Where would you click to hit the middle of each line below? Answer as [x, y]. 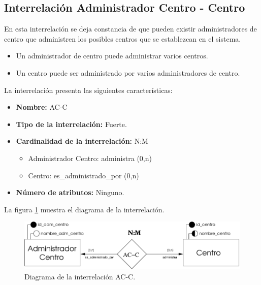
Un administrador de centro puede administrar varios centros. [112, 56]
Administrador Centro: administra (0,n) [90, 158]
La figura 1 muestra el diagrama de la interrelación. [84, 209]
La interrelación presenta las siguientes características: [88, 90]
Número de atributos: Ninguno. [70, 192]
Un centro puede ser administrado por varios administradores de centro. [128, 72]
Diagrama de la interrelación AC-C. [80, 276]
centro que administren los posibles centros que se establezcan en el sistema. [123, 38]
